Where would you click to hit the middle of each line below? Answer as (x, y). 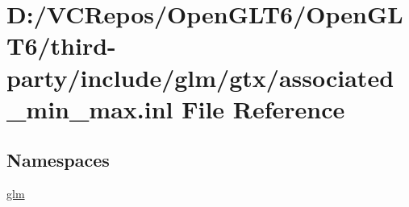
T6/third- (61, 46)
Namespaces (58, 160)
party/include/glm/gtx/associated (200, 77)
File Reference (263, 108)
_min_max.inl (90, 108)
